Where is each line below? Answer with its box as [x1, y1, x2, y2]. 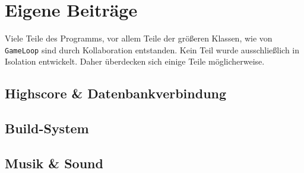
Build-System [5, 119, 89, 137]
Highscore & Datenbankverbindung [5, 84, 227, 102]
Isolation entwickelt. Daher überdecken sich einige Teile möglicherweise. [5, 55, 265, 68]
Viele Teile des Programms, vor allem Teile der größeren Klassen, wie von [5, 32, 273, 44]
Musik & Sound [5, 153, 103, 172]
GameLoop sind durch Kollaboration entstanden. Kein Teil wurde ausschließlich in [5, 43, 300, 56]
